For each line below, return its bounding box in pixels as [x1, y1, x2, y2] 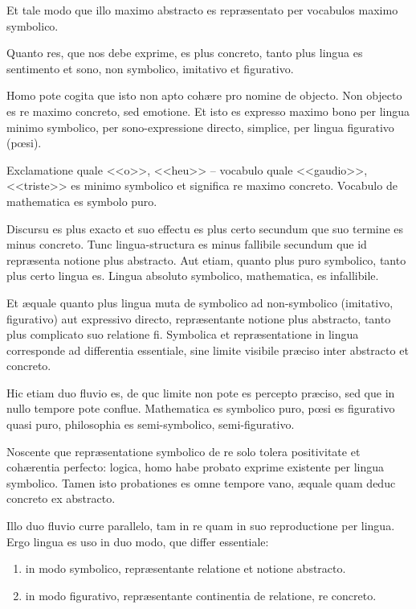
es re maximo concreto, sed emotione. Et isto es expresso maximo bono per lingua [6, 102, 410, 119]
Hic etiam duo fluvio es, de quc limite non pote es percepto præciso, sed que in [6, 384, 395, 401]
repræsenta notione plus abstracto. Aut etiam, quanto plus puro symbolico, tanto [6, 251, 406, 268]
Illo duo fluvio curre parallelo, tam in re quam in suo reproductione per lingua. [6, 517, 395, 534]
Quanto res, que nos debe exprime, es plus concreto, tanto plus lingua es [6, 44, 363, 61]
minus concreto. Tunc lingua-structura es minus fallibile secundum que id [6, 236, 367, 253]
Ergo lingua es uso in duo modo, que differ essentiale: [6, 533, 269, 549]
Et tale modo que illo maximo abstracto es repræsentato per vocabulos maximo [6, 2, 398, 18]
